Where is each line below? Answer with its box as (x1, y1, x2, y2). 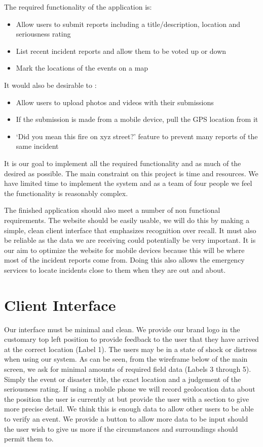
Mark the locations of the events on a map (16, 62, 148, 73)
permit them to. (4, 433, 54, 444)
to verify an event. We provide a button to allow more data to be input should (4, 413, 248, 424)
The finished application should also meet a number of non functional (4, 205, 220, 215)
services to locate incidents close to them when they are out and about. (4, 264, 226, 275)
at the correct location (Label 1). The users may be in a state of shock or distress (4, 343, 257, 354)
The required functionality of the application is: (4, 2, 152, 12)
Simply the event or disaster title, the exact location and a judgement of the (4, 373, 241, 384)
